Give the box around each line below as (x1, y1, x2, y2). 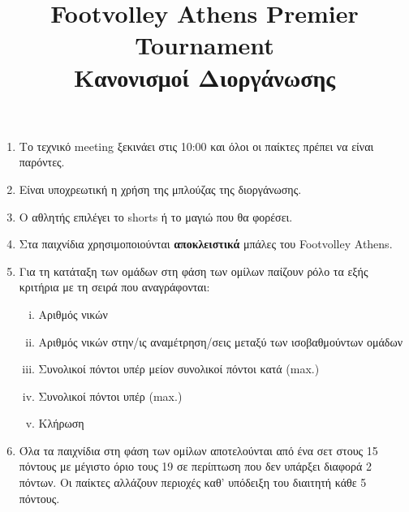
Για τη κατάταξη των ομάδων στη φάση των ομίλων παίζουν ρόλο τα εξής (19, 262, 368, 279)
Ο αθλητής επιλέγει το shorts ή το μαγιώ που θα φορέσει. (19, 208, 293, 225)
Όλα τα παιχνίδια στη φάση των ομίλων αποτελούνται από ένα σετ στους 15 (19, 441, 378, 458)
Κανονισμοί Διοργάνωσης (73, 60, 336, 93)
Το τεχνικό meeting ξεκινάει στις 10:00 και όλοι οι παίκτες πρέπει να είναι (19, 137, 374, 154)
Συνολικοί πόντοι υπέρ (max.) (38, 387, 183, 404)
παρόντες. (19, 153, 65, 170)
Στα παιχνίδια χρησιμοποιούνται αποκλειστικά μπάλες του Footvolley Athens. (19, 235, 393, 252)
